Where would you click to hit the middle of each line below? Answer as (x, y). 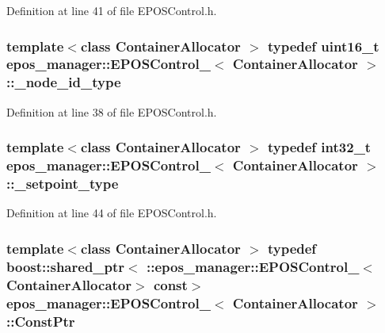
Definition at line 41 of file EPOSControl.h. (112, 10)
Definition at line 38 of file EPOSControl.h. (112, 111)
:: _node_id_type (64, 82)
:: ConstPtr (41, 321)
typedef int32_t (319, 147)
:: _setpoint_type (63, 184)
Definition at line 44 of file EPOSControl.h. (112, 213)
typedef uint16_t (323, 46)
